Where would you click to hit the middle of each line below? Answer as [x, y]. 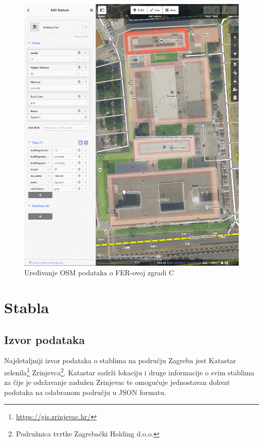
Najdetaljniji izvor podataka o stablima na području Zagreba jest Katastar [120, 360]
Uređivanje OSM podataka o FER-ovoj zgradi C [99, 273]
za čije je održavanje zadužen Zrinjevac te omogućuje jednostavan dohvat [117, 382]
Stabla [27, 307]
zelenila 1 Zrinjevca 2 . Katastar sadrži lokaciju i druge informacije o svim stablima [129, 371]
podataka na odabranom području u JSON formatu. [85, 392]
